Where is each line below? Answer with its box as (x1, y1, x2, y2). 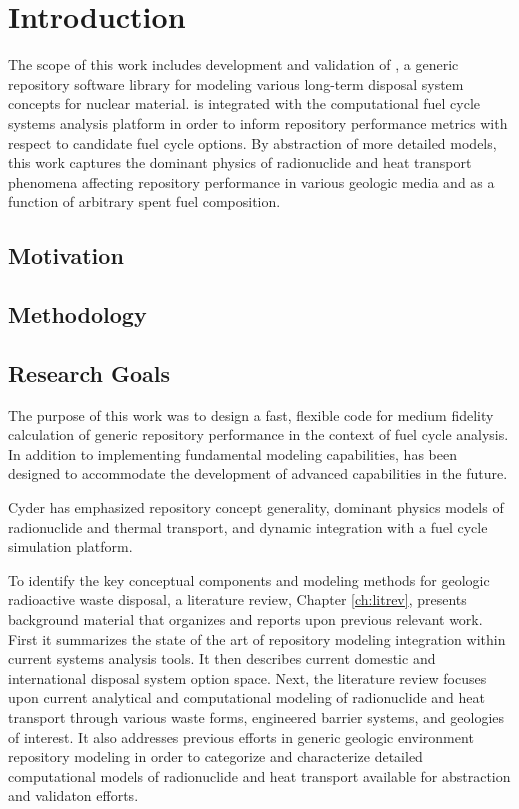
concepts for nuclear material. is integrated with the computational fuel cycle (8, 93, 481, 114)
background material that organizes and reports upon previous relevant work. (8, 608, 483, 629)
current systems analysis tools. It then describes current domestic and (8, 648, 436, 669)
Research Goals (8, 357, 171, 388)
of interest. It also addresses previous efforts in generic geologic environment (8, 726, 474, 747)
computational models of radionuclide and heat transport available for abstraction (8, 765, 511, 786)
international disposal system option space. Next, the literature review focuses (8, 667, 487, 688)
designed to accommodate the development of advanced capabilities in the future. (8, 463, 508, 484)
